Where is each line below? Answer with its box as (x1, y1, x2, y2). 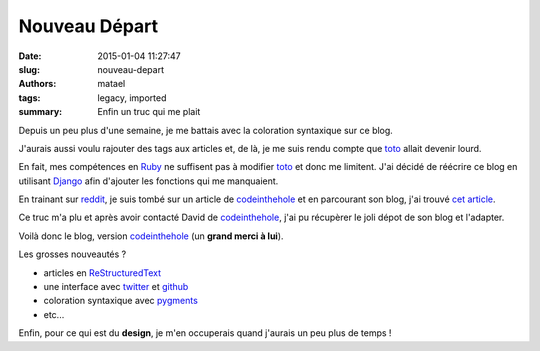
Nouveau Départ (18, 15, 159, 37)
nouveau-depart (97, 63, 165, 75)
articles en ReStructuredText (43, 266, 162, 279)
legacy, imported (97, 91, 167, 104)
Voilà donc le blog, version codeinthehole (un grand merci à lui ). (18, 230, 284, 242)
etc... (43, 308, 65, 320)
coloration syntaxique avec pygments (43, 295, 199, 307)
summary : (18, 106, 63, 118)
